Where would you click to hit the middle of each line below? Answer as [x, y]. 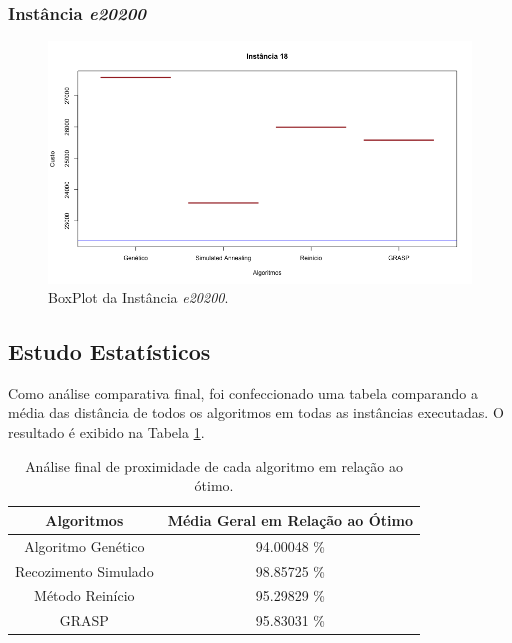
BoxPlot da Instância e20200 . [138, 297]
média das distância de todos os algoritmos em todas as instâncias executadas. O [256, 412]
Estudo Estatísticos [109, 351]
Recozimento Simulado [84, 570]
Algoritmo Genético [84, 545]
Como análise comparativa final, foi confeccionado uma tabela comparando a [243, 392]
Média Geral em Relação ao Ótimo [290, 519]
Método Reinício [84, 595]
